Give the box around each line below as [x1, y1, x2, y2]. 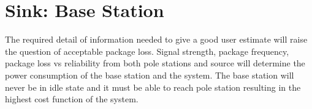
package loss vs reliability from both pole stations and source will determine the [5, 57, 305, 69]
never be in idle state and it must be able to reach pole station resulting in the [5, 80, 301, 93]
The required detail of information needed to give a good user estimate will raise [5, 33, 308, 46]
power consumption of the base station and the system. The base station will [5, 68, 294, 81]
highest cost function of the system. [5, 93, 139, 105]
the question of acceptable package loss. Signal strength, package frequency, [5, 44, 289, 57]
